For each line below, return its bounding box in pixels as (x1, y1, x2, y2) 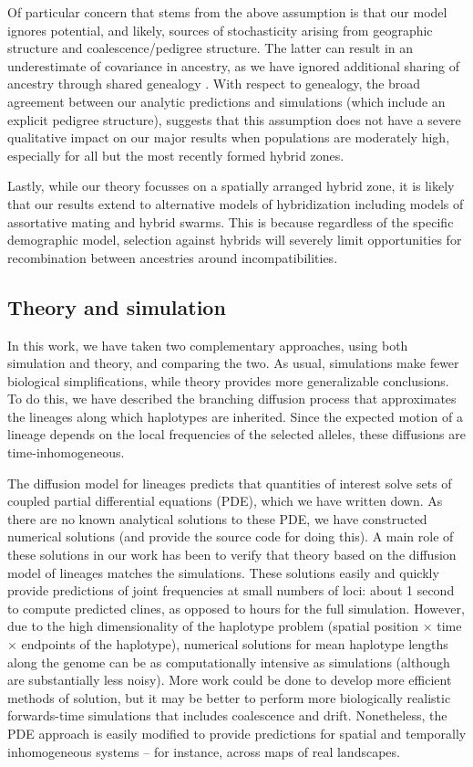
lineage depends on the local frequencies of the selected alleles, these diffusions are (7, 425, 467, 444)
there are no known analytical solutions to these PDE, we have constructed (7, 509, 427, 528)
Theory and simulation (7, 292, 226, 320)
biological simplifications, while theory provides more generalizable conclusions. (7, 371, 449, 390)
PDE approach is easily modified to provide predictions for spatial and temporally (7, 723, 467, 742)
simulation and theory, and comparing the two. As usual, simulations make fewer (7, 353, 459, 373)
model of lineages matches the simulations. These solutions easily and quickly (7, 562, 439, 582)
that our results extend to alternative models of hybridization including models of (7, 194, 464, 213)
